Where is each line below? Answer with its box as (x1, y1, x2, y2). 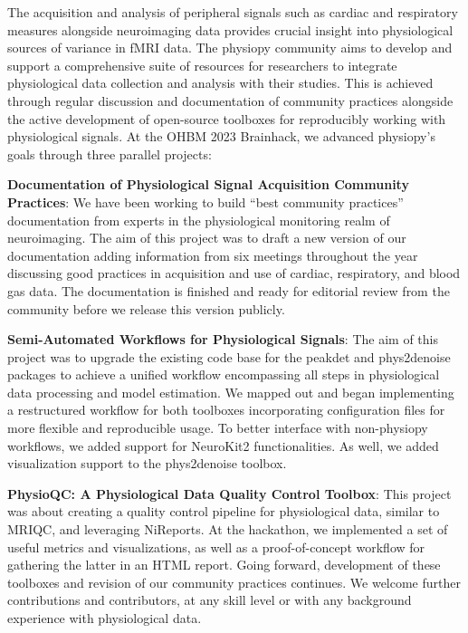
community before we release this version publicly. (7, 299, 285, 318)
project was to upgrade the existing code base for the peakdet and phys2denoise (7, 347, 451, 366)
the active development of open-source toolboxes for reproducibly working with (7, 109, 446, 128)
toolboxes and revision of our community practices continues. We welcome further (7, 572, 461, 591)
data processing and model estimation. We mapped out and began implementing (7, 382, 454, 401)
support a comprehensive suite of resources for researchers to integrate (7, 55, 397, 74)
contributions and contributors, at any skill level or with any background (7, 590, 412, 609)
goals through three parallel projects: (7, 144, 212, 163)
